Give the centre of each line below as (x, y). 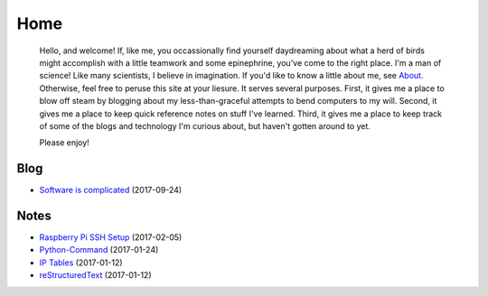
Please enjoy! (64, 143)
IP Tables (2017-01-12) (81, 263)
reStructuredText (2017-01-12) (96, 275)
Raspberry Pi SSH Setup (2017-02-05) (111, 237)
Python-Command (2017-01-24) (99, 250)
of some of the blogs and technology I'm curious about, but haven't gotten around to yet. (205, 125)
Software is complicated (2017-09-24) (111, 190)
